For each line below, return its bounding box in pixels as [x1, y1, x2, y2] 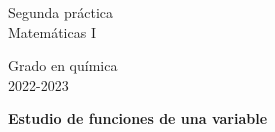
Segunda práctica [8, 2, 114, 22]
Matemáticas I [8, 21, 96, 42]
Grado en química [8, 55, 118, 76]
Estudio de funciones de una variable [8, 108, 268, 129]
